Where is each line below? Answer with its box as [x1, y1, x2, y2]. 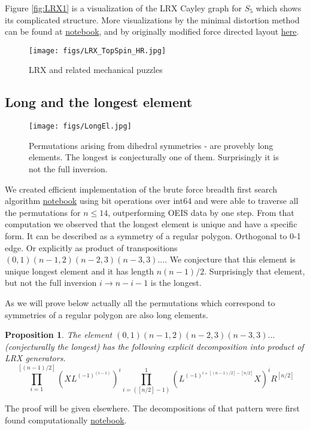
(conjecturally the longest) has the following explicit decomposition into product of [5, 340, 304, 352]
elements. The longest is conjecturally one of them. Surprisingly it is [29, 151, 279, 163]
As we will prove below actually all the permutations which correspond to [5, 297, 275, 309]
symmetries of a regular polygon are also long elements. [5, 308, 208, 321]
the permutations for [5, 206, 81, 218]
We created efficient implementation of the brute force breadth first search [5, 182, 277, 195]
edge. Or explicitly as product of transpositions [5, 241, 178, 254]
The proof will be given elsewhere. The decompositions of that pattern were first [5, 402, 300, 414]
